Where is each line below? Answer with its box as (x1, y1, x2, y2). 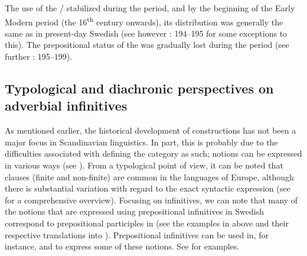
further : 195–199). (5, 50, 73, 63)
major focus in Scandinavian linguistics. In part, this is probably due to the (5, 135, 278, 148)
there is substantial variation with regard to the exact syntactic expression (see (5, 182, 290, 195)
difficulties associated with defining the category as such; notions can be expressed (5, 147, 302, 160)
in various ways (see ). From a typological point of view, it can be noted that (5, 159, 283, 171)
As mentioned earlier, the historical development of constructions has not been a (5, 124, 296, 137)
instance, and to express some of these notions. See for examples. (5, 240, 240, 252)
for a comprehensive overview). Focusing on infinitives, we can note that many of (5, 193, 298, 206)
